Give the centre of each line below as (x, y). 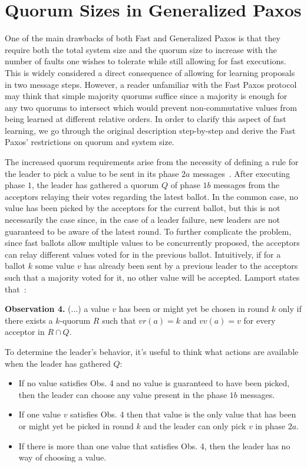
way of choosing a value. (62, 457)
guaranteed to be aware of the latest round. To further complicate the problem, (148, 231)
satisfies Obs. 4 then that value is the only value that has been (183, 414)
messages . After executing (241, 173)
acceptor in (25, 332)
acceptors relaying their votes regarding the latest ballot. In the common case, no (151, 196)
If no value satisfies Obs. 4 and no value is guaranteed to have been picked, (154, 383)
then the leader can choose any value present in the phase (123, 394)
